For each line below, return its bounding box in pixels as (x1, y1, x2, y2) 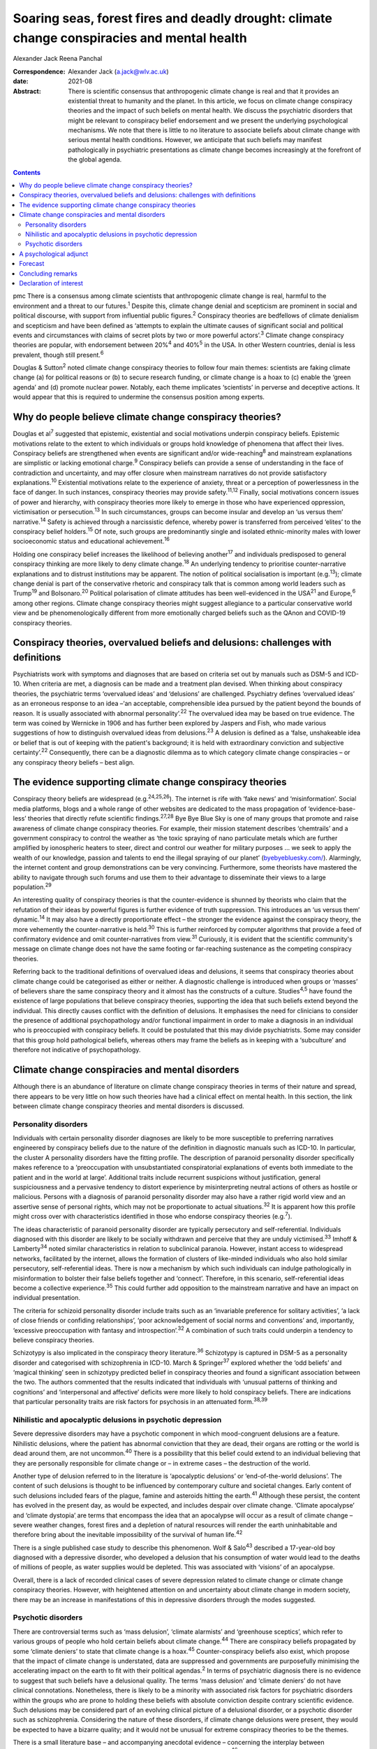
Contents (13, 168, 41, 176)
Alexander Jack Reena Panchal (13, 55, 103, 63)
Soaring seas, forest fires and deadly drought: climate (13, 10, 333, 26)
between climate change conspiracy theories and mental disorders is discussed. (13, 1102, 244, 1110)
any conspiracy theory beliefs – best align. (13, 758, 135, 766)
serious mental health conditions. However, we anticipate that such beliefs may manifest (68, 136, 323, 144)
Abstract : (13, 87, 41, 95)
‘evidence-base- (308, 805, 356, 813)
